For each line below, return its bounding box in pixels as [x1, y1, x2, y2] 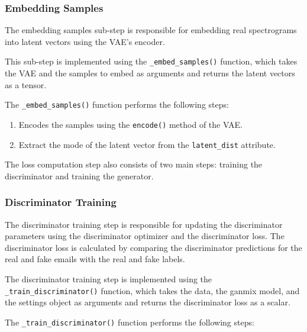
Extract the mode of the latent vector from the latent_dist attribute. [18, 138, 276, 150]
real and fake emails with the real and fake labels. [5, 253, 185, 265]
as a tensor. [5, 78, 47, 91]
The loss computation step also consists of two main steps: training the [5, 158, 263, 170]
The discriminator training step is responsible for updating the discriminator [5, 218, 283, 230]
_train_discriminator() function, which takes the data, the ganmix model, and [5, 284, 300, 296]
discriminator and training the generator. [5, 169, 154, 182]
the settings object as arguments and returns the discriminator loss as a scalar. [5, 296, 290, 308]
